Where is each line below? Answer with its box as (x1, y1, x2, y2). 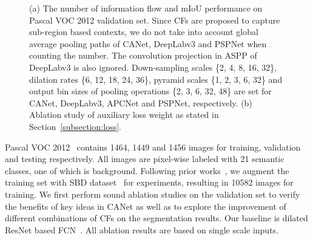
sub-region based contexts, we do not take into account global (29, 25, 258, 38)
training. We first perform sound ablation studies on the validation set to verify (5, 187, 300, 200)
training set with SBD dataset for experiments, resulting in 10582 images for (5, 176, 294, 189)
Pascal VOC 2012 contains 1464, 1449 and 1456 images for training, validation (5, 140, 301, 153)
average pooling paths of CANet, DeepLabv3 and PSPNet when (29, 37, 267, 50)
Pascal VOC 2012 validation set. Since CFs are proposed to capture (29, 13, 280, 26)
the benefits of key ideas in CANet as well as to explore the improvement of (5, 199, 286, 212)
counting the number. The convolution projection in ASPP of (29, 49, 257, 62)
